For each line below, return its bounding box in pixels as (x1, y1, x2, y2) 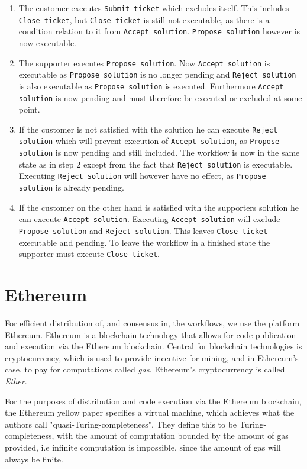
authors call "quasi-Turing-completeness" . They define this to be (5, 417, 237, 430)
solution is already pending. (18, 181, 124, 194)
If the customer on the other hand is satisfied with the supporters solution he (18, 201, 299, 213)
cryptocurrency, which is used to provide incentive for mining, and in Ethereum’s (5, 351, 299, 364)
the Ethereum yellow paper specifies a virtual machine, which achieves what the (5, 406, 295, 419)
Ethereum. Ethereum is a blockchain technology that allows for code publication (5, 328, 296, 340)
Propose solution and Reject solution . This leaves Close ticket (18, 224, 268, 236)
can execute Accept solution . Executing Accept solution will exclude (18, 213, 280, 225)
